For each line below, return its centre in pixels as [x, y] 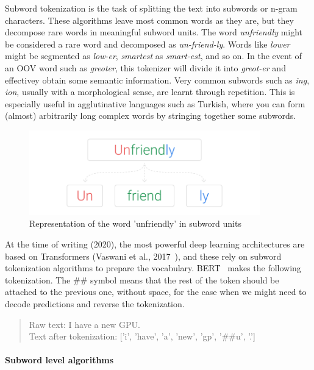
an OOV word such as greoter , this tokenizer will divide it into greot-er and [145, 67]
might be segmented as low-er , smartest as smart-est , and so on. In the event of [153, 56]
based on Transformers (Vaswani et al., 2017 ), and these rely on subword [143, 256]
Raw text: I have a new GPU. [84, 324]
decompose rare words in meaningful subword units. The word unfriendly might [154, 32]
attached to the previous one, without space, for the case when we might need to [156, 292]
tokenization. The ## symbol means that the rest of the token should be [142, 279]
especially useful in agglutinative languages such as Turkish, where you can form [155, 103]
